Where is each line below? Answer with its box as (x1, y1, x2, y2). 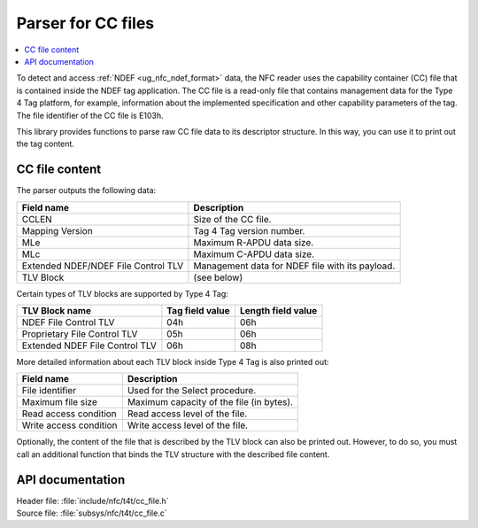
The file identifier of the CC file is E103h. (16, 110, 164, 120)
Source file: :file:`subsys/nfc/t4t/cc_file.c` (16, 508, 167, 518)
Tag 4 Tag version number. (193, 224, 305, 237)
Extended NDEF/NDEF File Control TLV (21, 260, 184, 272)
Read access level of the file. (127, 408, 248, 420)
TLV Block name (21, 304, 92, 316)
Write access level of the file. (127, 419, 248, 431)
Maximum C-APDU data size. (193, 248, 314, 260)
